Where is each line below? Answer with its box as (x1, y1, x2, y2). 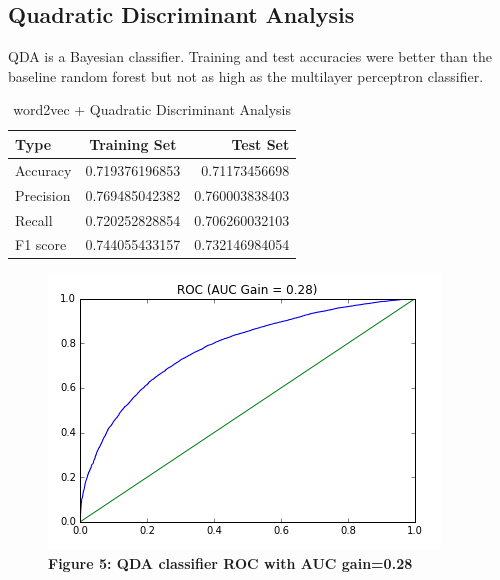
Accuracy (15, 159, 72, 180)
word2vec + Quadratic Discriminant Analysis (13, 99, 292, 120)
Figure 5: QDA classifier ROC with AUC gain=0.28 (48, 553, 413, 574)
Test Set (231, 133, 290, 154)
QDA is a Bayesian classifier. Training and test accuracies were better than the (8, 46, 492, 67)
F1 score (15, 234, 67, 255)
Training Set (89, 133, 177, 154)
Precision (15, 184, 71, 205)
